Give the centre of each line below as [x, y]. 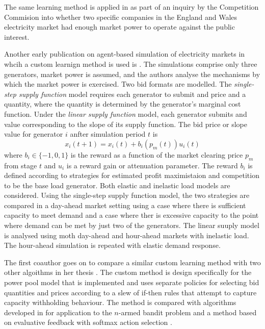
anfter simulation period [108, 134]
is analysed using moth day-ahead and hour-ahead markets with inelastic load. [127, 235]
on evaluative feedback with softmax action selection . [88, 322]
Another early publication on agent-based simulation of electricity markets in [125, 54]
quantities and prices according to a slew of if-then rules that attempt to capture [130, 292]
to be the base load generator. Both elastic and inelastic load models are [117, 185]
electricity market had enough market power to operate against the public [120, 27]
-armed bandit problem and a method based [188, 312]
